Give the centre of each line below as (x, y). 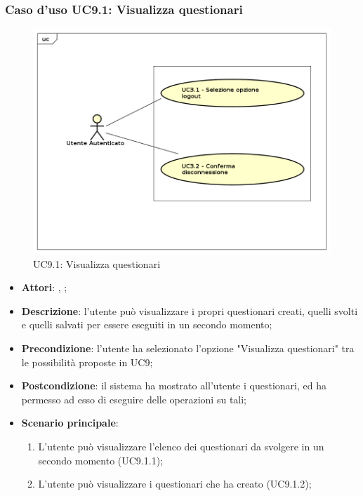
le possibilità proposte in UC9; (87, 362)
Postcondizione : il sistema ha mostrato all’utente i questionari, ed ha (174, 386)
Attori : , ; (44, 287)
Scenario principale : (70, 423)
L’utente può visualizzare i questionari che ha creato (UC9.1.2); (175, 484)
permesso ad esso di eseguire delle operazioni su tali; (134, 399)
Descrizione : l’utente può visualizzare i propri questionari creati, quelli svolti (190, 310)
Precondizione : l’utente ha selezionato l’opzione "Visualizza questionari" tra (188, 348)
